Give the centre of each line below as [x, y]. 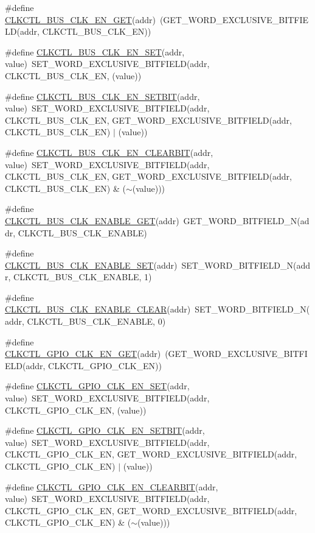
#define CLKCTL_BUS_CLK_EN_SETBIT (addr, [102, 96]
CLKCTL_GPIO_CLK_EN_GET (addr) [83, 354]
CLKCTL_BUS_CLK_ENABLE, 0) [96, 321]
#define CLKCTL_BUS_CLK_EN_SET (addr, [95, 51]
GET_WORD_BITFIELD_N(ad [246, 220]
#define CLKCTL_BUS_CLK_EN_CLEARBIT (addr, [109, 152]
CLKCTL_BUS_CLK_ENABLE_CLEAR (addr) [98, 309]
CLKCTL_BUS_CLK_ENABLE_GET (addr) [92, 220]
